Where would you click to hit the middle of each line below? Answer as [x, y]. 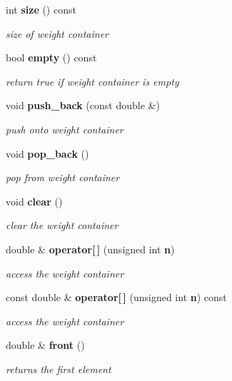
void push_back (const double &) [83, 105]
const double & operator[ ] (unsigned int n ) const [116, 297]
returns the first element [59, 369]
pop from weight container [63, 177]
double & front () [45, 345]
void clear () [34, 201]
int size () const [41, 9]
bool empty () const [51, 57]
